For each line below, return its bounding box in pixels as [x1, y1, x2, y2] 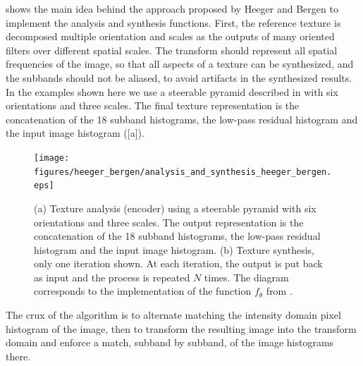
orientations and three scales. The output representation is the [34, 214, 304, 229]
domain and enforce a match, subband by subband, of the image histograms [6, 335, 334, 350]
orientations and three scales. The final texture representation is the [6, 98, 300, 113]
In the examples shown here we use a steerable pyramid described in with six [6, 84, 338, 99]
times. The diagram [204, 269, 289, 284]
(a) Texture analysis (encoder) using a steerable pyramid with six [34, 200, 316, 215]
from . [266, 283, 293, 298]
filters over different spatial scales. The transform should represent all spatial [6, 42, 338, 57]
